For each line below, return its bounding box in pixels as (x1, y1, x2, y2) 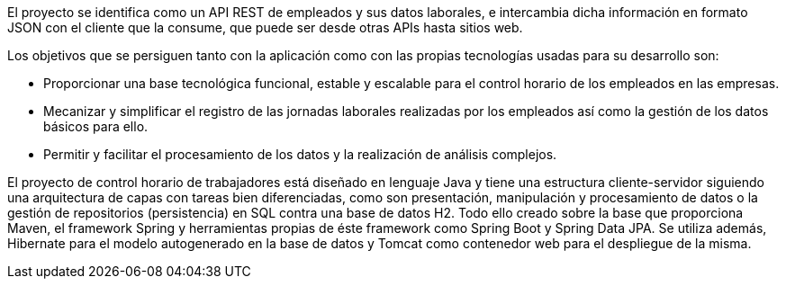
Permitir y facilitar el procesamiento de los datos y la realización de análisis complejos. (43, 147, 557, 162)
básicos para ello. (43, 119, 149, 134)
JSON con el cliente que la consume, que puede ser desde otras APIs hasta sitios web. (7, 20, 523, 35)
